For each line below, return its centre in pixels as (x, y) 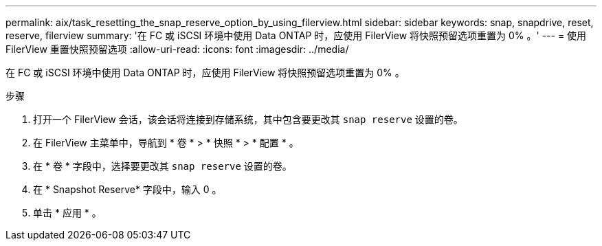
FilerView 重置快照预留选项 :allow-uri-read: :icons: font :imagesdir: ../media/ (177, 49)
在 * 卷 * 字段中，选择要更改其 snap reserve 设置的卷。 (163, 166)
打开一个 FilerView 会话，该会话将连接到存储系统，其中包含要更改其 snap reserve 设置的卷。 (248, 119)
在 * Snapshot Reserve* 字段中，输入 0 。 (127, 189)
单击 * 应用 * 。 (67, 213)
